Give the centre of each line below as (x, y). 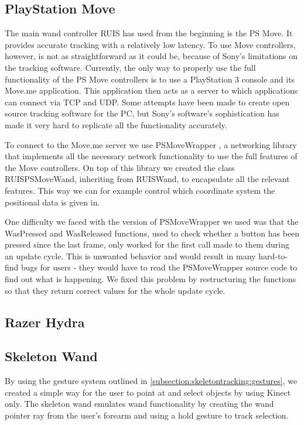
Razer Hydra (45, 322)
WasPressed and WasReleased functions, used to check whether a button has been (152, 233)
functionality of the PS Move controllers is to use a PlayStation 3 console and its (150, 79)
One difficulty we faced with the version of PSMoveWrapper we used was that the (152, 222)
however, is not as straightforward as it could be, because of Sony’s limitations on (151, 56)
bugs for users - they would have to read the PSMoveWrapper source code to (159, 267)
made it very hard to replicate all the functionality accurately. (116, 124)
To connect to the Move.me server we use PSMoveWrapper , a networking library (151, 144)
